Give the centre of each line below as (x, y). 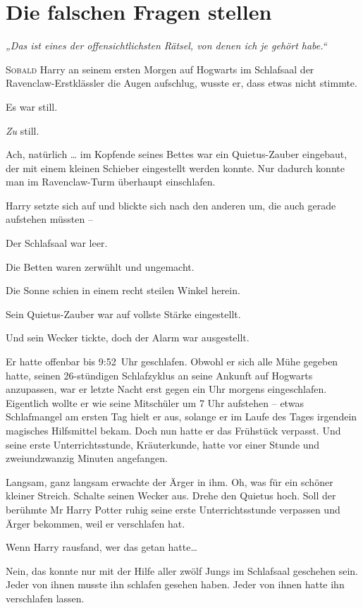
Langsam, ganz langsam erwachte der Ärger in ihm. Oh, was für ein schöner (170, 481)
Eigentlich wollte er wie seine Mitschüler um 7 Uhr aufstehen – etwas (155, 402)
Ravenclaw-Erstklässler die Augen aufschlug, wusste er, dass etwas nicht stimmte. (181, 83)
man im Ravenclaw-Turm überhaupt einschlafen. (111, 182)
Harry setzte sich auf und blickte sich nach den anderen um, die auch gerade (171, 205)
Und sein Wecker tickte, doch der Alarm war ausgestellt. (128, 338)
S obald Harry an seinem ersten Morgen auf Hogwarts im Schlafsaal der (160, 69)
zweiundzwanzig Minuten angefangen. (87, 458)
